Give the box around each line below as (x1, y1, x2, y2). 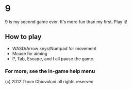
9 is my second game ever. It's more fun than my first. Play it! (5, 19, 128, 25)
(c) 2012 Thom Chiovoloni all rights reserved (5, 79, 94, 85)
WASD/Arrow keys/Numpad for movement (12, 45, 97, 51)
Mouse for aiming (12, 51, 48, 56)
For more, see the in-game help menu (5, 68, 96, 75)
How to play (5, 33, 42, 41)
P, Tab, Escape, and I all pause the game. (12, 56, 95, 62)
